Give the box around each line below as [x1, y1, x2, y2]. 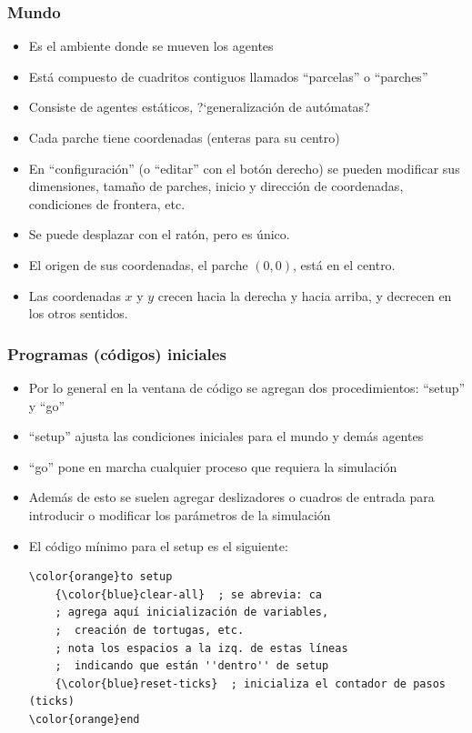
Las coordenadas [28, 286, 121, 305]
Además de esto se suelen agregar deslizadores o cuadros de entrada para [28, 487, 435, 507]
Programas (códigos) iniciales [7, 342, 226, 365]
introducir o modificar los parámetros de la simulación [28, 505, 331, 524]
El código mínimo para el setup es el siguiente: [28, 536, 288, 555]
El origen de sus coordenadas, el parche [28, 255, 248, 274]
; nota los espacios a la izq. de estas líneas [55, 641, 348, 655]
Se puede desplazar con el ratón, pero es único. [28, 225, 290, 244]
